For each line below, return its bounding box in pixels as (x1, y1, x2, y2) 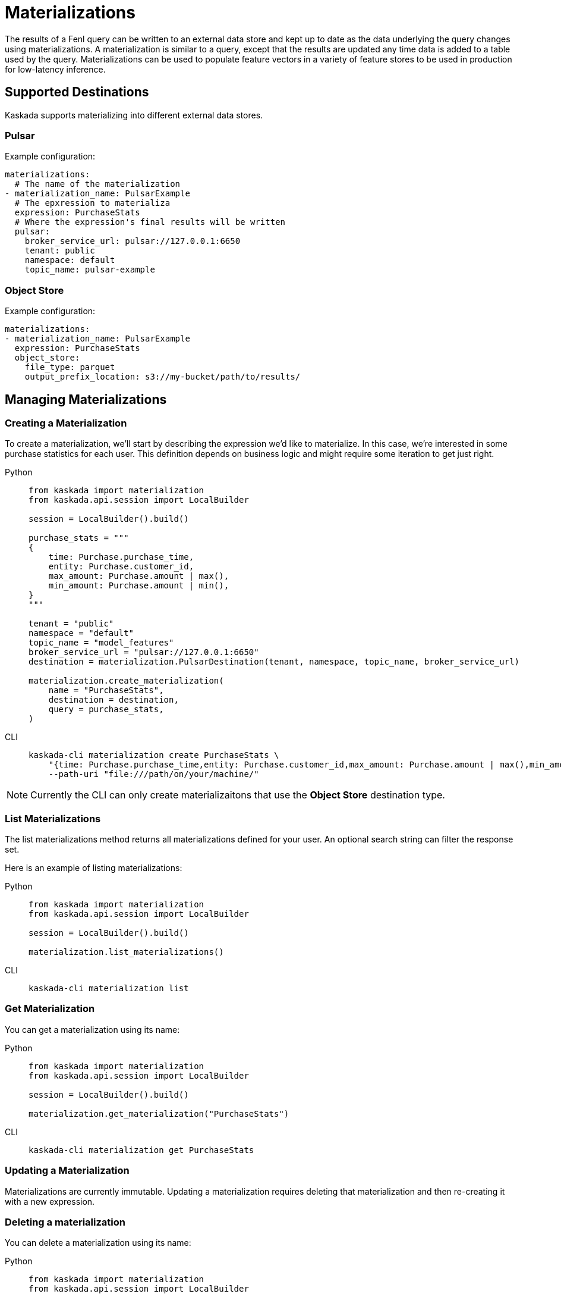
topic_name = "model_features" (29, 638, 174, 648)
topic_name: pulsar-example (24, 265, 155, 275)
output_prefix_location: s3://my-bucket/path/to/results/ (24, 372, 301, 382)
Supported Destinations (5, 84, 149, 100)
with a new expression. (5, 1196, 95, 1207)
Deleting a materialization (5, 1215, 125, 1228)
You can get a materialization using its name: (5, 1024, 180, 1035)
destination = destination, (48, 695, 179, 705)
